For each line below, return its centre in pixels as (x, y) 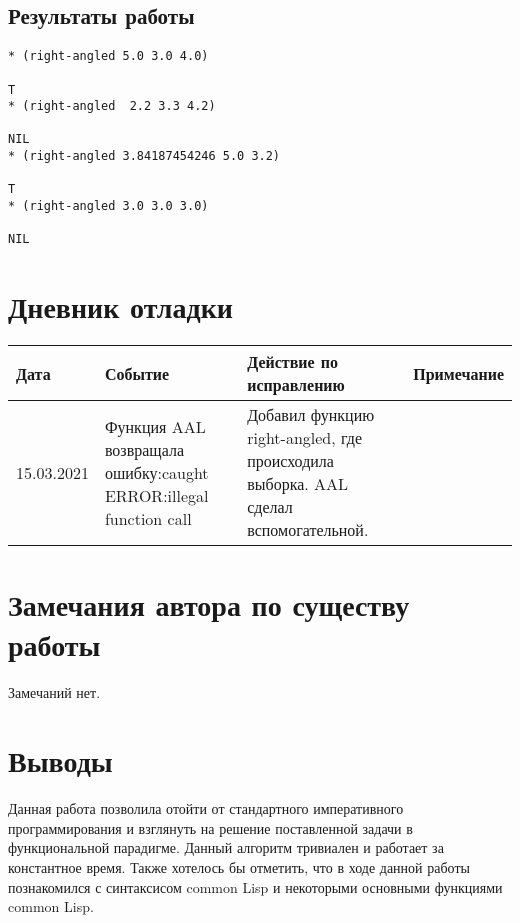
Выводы (60, 760)
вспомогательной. (308, 530)
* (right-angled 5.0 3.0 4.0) (108, 56)
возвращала (144, 449)
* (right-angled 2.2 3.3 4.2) (112, 106)
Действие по (292, 362)
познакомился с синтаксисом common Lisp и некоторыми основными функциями (255, 886)
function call (148, 518)
